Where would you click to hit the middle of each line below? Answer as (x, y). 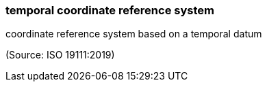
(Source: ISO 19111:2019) (60, 55)
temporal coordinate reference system (110, 10)
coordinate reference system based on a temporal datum (134, 34)
